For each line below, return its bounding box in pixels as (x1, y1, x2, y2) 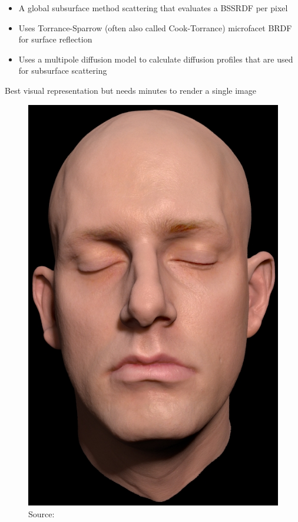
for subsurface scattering (18, 64, 107, 77)
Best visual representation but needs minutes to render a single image (5, 84, 256, 96)
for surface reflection (18, 33, 92, 45)
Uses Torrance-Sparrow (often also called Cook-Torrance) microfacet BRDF (18, 21, 292, 34)
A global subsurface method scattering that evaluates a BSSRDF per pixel (18, 2, 288, 14)
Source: (28, 507, 55, 520)
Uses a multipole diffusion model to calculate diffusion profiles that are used (18, 52, 293, 65)
